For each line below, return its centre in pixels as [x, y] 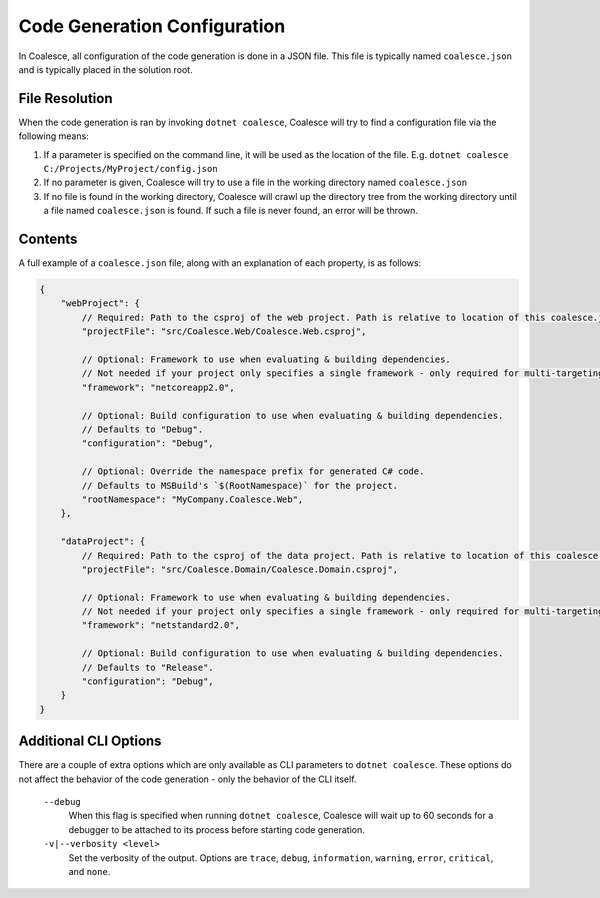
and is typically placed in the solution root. [106, 69]
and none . [89, 872]
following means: [53, 136]
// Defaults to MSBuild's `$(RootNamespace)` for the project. [240, 485]
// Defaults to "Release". [147, 667]
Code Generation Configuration [152, 26]
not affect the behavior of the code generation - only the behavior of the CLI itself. [187, 779]
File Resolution [65, 98]
